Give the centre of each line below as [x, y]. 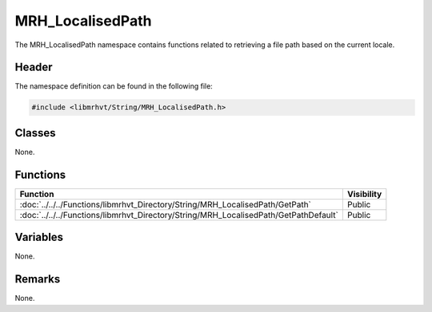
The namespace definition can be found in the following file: [114, 86]
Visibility [364, 194]
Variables [39, 237]
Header [34, 67]
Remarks [38, 279]
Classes [35, 133]
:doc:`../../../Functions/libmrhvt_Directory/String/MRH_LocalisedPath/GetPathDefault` [179, 215]
